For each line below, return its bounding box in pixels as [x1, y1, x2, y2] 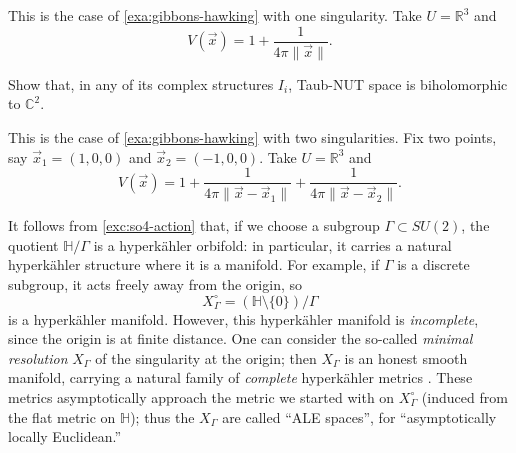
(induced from [421, 386, 508, 407]
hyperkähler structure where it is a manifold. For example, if [8, 254, 380, 275]
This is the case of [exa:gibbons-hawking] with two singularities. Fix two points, [8, 126, 497, 147]
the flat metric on [8, 406, 116, 427]
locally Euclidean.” [8, 426, 121, 447]
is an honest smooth [344, 347, 468, 368]
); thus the [130, 406, 195, 427]
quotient [8, 234, 59, 255]
